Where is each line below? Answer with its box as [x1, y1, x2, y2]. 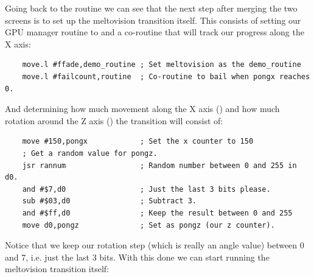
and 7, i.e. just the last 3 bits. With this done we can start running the [5, 250, 270, 263]
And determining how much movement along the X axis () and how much [5, 102, 280, 115]
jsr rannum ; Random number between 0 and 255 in [22, 161, 297, 170]
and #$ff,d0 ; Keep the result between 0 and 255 [22, 208, 293, 217]
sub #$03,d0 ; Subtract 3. [22, 197, 197, 206]
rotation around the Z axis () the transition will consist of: [5, 114, 223, 127]
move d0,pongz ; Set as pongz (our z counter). [22, 220, 275, 230]
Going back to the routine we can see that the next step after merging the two [5, 2, 298, 14]
